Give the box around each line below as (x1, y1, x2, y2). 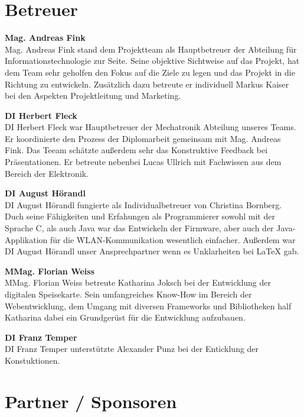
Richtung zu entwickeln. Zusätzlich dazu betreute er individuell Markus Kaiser (5, 77, 289, 90)
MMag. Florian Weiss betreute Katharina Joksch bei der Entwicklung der (5, 276, 271, 289)
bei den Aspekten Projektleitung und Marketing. (5, 89, 181, 102)
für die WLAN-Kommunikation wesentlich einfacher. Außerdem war (50, 233, 296, 245)
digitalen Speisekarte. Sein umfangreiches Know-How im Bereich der (5, 288, 252, 300)
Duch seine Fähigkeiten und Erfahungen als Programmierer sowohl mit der (5, 210, 275, 222)
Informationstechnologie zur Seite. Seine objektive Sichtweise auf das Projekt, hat (5, 54, 300, 67)
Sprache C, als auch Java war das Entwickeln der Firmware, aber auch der (5, 222, 274, 234)
